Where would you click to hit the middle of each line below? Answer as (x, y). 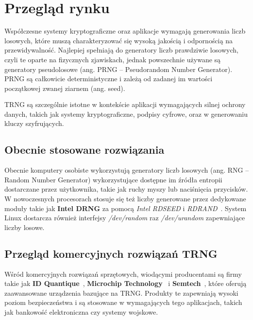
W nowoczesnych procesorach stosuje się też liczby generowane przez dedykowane (125, 199)
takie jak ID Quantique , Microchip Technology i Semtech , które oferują (126, 283)
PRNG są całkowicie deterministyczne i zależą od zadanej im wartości (109, 79)
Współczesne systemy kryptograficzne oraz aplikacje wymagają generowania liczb (125, 31)
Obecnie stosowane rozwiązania (84, 150)
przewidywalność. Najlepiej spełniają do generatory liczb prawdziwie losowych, (121, 50)
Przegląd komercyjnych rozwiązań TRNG (111, 253)
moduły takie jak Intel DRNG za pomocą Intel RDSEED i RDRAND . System (126, 208)
